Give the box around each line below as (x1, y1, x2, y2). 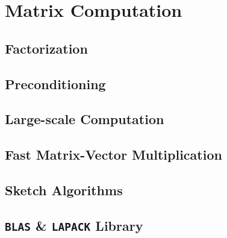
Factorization (5, 39, 88, 57)
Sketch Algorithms (5, 180, 123, 199)
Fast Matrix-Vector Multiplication (5, 145, 222, 164)
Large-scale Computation (5, 110, 164, 128)
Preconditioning (5, 74, 106, 93)
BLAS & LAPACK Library (5, 216, 143, 234)
